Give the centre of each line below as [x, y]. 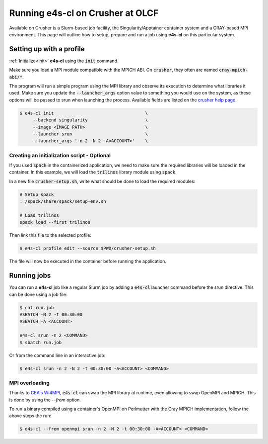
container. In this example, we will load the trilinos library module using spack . [93, 172]
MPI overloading [29, 383]
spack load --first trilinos [55, 222]
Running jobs [30, 276]
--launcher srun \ [90, 134]
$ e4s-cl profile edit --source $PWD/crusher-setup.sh [88, 248]
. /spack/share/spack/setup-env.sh [63, 202]
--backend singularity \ [90, 120]
